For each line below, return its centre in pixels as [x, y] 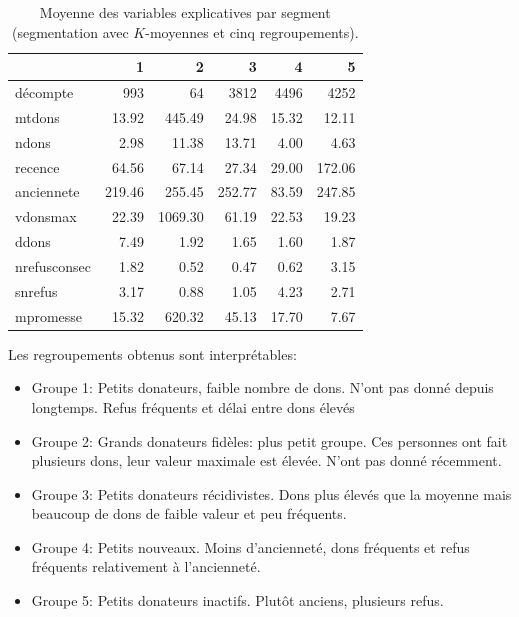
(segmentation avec [70, 31]
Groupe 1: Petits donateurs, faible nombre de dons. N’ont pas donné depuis [262, 387]
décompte [44, 92]
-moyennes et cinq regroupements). [252, 31]
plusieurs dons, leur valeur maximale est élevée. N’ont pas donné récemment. [266, 460]
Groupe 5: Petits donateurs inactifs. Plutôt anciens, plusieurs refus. [237, 600]
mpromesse [49, 315]
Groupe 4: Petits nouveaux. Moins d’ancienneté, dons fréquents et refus [250, 546]
